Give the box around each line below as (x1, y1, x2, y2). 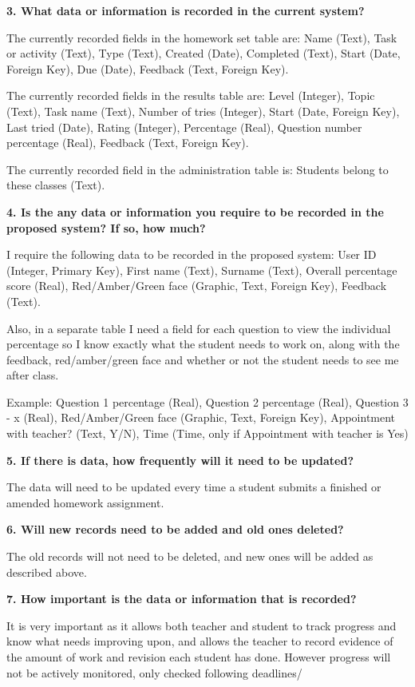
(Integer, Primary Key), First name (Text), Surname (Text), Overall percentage (6, 261, 397, 278)
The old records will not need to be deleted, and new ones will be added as (6, 548, 373, 565)
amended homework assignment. (6, 494, 164, 510)
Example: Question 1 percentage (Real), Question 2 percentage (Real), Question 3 (6, 393, 409, 410)
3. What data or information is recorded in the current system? (6, 2, 365, 18)
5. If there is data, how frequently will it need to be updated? (6, 451, 354, 468)
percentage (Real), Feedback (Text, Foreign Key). (6, 134, 249, 151)
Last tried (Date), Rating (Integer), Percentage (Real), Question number (6, 118, 362, 135)
